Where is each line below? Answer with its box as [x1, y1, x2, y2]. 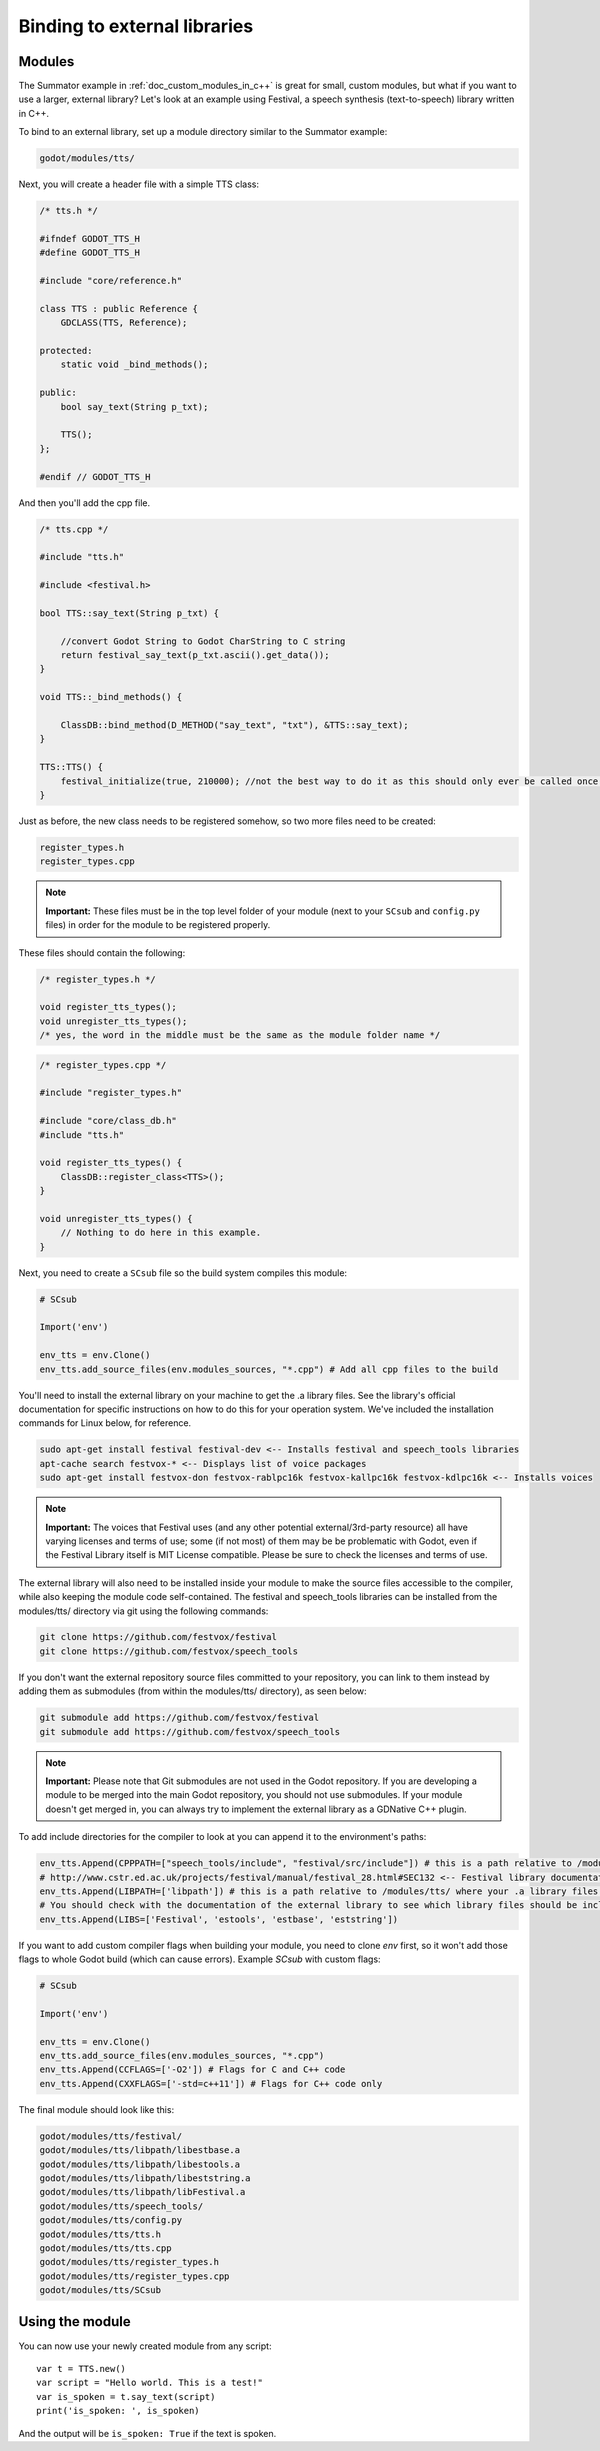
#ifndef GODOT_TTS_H [39, 233, 140, 244]
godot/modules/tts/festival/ [39, 2130, 183, 2142]
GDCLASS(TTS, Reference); [60, 317, 188, 329]
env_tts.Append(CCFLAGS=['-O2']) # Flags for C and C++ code [39, 2064, 346, 2075]
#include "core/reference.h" [39, 275, 183, 287]
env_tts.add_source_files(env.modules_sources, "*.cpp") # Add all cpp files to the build [39, 1363, 499, 1375]
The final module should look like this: [18, 2103, 175, 2115]
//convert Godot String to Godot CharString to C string [60, 635, 346, 647]
